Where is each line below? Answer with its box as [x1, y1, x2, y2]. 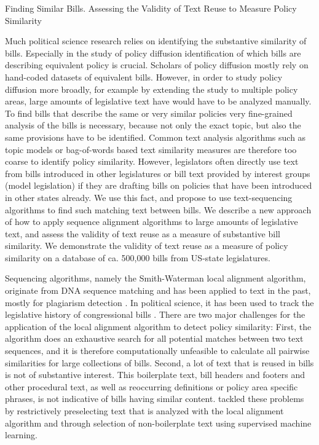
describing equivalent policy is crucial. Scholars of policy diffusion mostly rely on [5, 58, 309, 71]
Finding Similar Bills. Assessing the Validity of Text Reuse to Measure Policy [5, 2, 297, 14]
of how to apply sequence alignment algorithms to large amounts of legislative [5, 215, 298, 228]
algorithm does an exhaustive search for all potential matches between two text [5, 332, 304, 345]
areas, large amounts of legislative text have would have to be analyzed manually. [5, 95, 312, 108]
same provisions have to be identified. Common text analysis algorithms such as [5, 130, 306, 143]
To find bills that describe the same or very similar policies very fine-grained [5, 106, 293, 119]
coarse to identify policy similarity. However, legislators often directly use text [5, 155, 299, 168]
